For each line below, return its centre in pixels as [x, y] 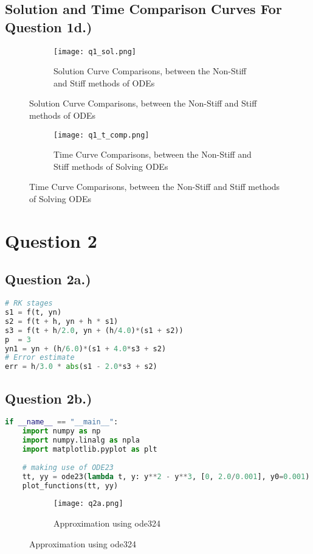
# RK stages [29, 303]
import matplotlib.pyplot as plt [90, 450]
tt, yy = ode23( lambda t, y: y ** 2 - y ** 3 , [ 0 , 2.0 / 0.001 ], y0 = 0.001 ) [166, 476]
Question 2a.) [48, 279]
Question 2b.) [49, 398]
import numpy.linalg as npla [81, 440]
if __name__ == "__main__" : [62, 422]
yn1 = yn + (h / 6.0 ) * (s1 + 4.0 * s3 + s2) [86, 349]
